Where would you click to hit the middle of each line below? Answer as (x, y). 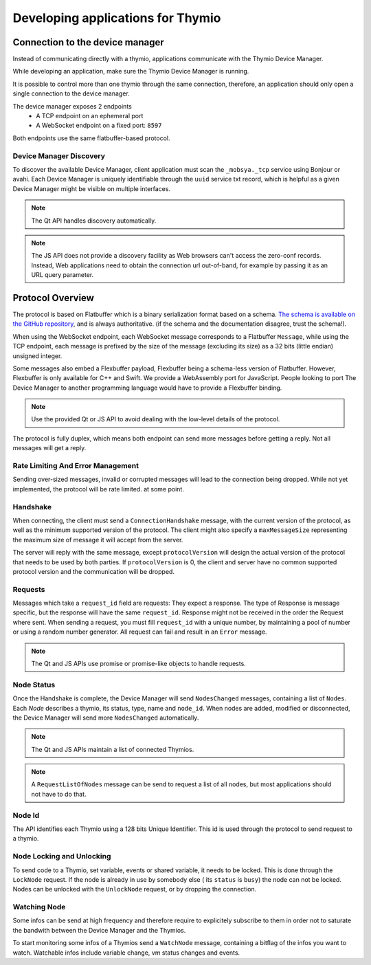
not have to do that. (59, 794)
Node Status (34, 685)
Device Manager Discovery (59, 156)
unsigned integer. (37, 356)
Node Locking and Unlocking (62, 856)
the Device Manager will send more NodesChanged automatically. (106, 718)
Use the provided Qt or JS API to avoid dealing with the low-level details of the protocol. (156, 419)
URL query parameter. (63, 275)
